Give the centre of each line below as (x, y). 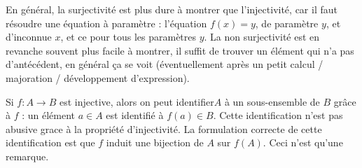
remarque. (27, 156)
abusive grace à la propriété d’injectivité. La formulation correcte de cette (164, 128)
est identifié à (135, 115)
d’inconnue (29, 37)
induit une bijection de (155, 142)
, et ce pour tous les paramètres (128, 37)
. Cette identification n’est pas (278, 115)
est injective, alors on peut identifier (137, 101)
